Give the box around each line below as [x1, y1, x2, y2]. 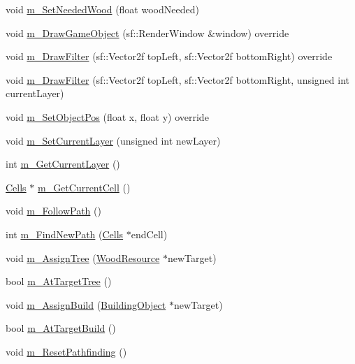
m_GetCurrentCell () [37, 180, 131, 194]
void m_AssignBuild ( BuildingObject [6, 297, 166, 312]
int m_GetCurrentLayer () [6, 156, 120, 171]
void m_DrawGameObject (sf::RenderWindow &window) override [6, 25, 289, 40]
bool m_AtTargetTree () [6, 274, 112, 289]
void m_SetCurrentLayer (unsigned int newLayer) [6, 133, 221, 147]
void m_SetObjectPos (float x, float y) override [6, 109, 209, 124]
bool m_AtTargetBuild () [6, 321, 116, 335]
